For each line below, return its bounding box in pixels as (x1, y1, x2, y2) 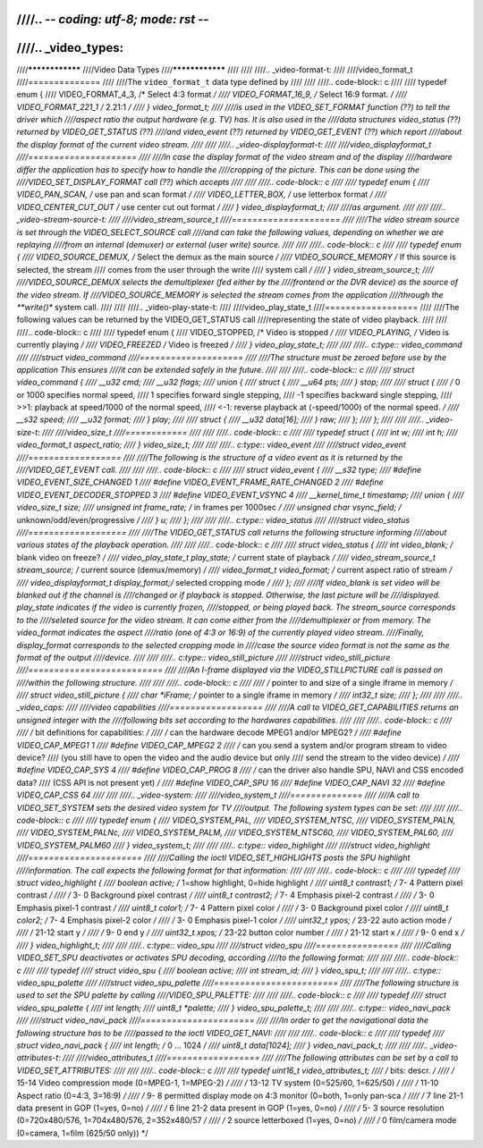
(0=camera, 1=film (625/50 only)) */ (16, 1127, 148, 1138)
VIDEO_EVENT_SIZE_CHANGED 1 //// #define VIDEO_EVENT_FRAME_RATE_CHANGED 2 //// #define (16, 477, 384, 487)
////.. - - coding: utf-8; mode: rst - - (16, 12, 209, 27)
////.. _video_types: (16, 40, 124, 55)
